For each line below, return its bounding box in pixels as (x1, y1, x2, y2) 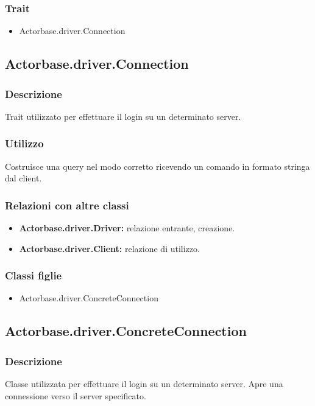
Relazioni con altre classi (5, 197, 129, 212)
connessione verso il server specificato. (5, 389, 146, 402)
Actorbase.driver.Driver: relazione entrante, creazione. (19, 222, 235, 234)
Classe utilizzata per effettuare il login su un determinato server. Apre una (5, 377, 283, 390)
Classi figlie (5, 268, 62, 283)
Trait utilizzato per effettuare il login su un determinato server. (5, 110, 241, 122)
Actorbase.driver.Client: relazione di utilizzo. (19, 242, 200, 254)
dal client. (5, 172, 42, 184)
